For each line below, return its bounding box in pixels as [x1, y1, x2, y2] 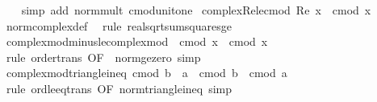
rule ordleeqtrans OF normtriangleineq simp [6, 80, 232, 96]
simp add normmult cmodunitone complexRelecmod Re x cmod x [21, 2, 371, 18]
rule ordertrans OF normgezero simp [6, 48, 201, 65]
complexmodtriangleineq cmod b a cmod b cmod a [6, 64, 287, 81]
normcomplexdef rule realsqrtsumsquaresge [6, 17, 232, 34]
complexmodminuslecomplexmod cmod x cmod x [6, 33, 268, 50]
